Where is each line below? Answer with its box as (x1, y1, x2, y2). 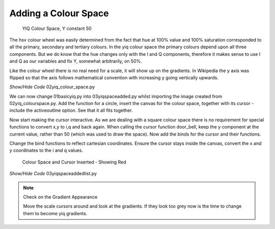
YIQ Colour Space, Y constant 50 (22, 25, 92, 31)
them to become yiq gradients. (23, 210, 88, 216)
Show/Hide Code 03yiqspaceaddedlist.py (9, 171, 97, 177)
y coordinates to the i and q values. (9, 147, 84, 153)
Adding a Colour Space (9, 8, 109, 19)
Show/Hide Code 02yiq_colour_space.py (9, 84, 95, 90)
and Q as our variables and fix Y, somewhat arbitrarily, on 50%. (9, 58, 143, 64)
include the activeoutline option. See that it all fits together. (9, 107, 133, 114)
